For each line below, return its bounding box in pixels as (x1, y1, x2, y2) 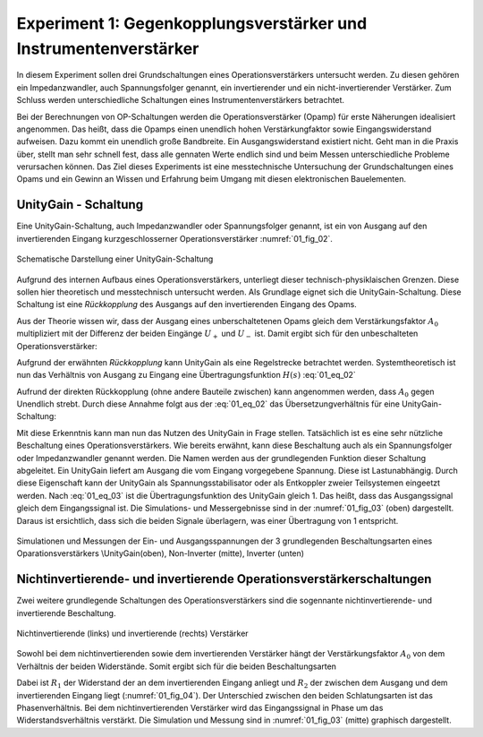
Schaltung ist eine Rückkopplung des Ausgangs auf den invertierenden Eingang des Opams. (16, 299, 357, 310)
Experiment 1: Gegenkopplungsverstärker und (16, 13, 368, 33)
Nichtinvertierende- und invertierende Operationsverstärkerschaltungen (16, 571, 432, 587)
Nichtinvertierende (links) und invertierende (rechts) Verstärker (16, 628, 250, 639)
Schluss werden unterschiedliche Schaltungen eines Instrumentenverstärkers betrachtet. (16, 95, 344, 106)
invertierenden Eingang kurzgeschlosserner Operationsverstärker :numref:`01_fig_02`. (16, 233, 333, 244)
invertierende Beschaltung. (16, 607, 116, 618)
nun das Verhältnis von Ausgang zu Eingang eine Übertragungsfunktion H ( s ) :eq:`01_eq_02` (16, 370, 357, 381)
